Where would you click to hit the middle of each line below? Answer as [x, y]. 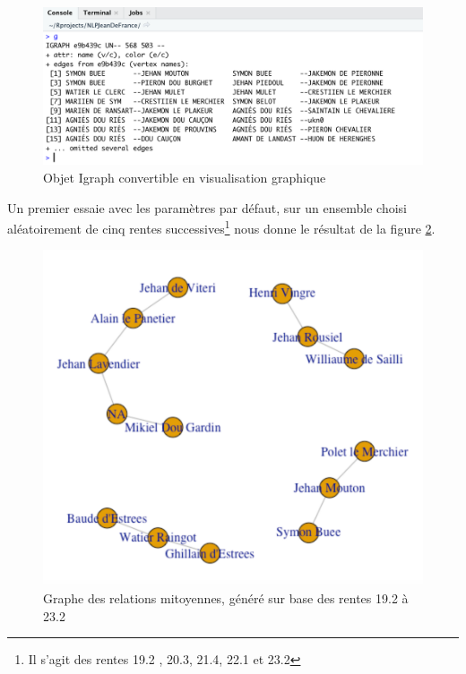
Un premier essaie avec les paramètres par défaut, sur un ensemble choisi [207, 207]
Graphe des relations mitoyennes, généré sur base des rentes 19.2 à [226, 597]
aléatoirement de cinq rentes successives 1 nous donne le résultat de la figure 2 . [221, 227]
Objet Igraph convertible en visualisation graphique [185, 177]
